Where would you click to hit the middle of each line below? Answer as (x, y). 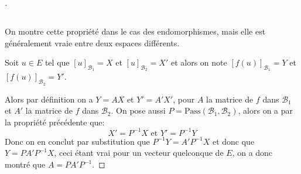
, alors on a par (266, 110)
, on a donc (252, 153)
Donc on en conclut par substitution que (77, 141)
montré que (25, 164)
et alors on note (199, 62)
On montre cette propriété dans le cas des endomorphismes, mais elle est (135, 31)
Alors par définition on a (49, 99)
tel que (57, 62)
